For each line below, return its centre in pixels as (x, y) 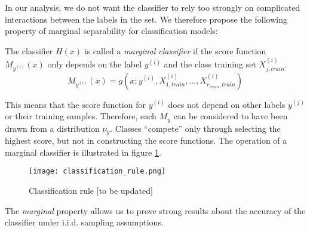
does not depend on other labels (227, 104)
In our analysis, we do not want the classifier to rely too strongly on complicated (153, 7)
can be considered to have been (231, 116)
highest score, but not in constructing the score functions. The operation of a (146, 140)
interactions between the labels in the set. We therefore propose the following (146, 19)
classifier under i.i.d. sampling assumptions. (84, 222)
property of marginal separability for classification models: (111, 31)
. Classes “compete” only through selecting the (195, 128)
